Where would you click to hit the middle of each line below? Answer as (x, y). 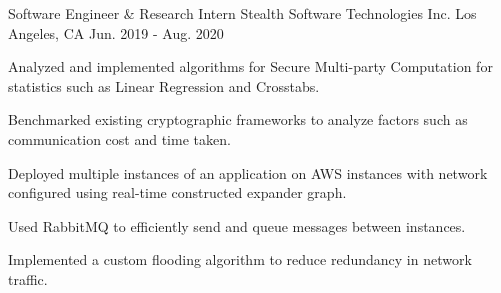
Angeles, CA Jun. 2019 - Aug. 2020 (116, 32)
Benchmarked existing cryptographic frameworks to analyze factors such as (238, 119)
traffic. (28, 278)
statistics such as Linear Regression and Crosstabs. (164, 85)
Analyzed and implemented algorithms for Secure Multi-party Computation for (250, 66)
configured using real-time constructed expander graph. (177, 192)
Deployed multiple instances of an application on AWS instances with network (248, 172)
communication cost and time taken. (119, 138)
